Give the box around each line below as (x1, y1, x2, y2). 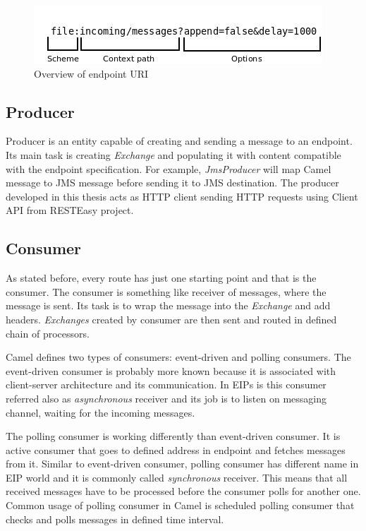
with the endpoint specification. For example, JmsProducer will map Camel (6, 161, 331, 176)
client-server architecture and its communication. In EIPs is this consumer (6, 377, 327, 392)
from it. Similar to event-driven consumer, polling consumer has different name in (6, 456, 359, 471)
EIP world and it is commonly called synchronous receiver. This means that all (6, 470, 348, 484)
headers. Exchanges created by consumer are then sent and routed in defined (6, 311, 337, 326)
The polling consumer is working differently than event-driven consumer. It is (6, 429, 341, 443)
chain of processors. (6, 326, 90, 340)
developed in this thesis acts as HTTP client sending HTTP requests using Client (6, 189, 358, 203)
